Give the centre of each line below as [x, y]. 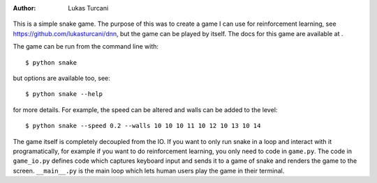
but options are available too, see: [62, 78]
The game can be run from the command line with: [86, 47]
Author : [24, 8]
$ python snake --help [64, 94]
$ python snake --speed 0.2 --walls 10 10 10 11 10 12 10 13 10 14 [143, 126]
